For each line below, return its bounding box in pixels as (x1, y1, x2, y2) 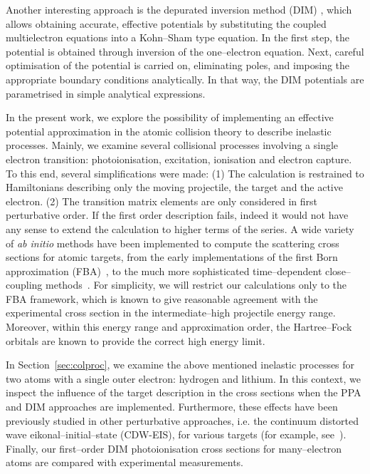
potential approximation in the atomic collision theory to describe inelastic (6, 123, 332, 138)
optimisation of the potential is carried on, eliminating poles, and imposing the (6, 58, 350, 73)
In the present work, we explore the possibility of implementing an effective (6, 110, 334, 125)
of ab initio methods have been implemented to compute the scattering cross (6, 235, 339, 250)
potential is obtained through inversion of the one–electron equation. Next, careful (6, 43, 364, 58)
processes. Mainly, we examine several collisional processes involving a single (6, 138, 339, 153)
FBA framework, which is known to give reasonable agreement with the (6, 291, 318, 306)
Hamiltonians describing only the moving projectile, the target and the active (6, 180, 343, 195)
